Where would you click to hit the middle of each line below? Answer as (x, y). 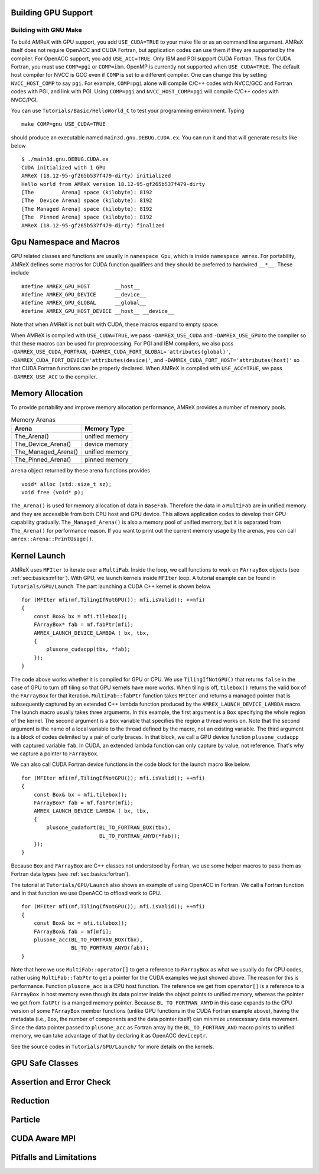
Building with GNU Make (46, 30)
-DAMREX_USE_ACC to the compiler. (54, 376)
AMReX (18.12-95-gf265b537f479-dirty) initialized (96, 176)
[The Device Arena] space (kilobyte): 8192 (87, 200)
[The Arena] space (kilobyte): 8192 (87, 193)
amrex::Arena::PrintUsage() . (52, 539)
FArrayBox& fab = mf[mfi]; (73, 931)
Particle (26, 1120)
